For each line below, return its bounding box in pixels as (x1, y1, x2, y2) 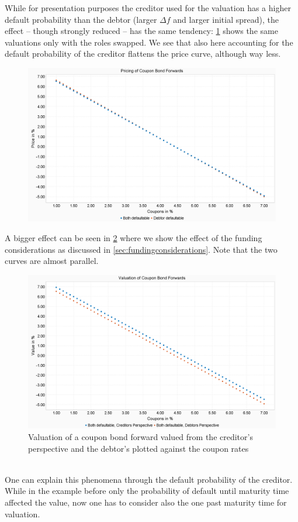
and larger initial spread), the (173, 13, 279, 25)
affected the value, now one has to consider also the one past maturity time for (5, 496, 287, 508)
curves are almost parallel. (5, 255, 99, 267)
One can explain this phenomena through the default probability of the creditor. (5, 473, 293, 485)
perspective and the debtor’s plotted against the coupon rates (28, 442, 249, 454)
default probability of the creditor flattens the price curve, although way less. (5, 47, 281, 60)
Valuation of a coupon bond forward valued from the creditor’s (28, 430, 253, 442)
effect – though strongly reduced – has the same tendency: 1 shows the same (5, 25, 278, 37)
